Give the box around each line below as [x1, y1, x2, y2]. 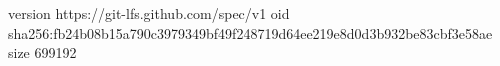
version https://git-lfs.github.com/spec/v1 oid [8, 3, 290, 23]
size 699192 [8, 42, 77, 63]
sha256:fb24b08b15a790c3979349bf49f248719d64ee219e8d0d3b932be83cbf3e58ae [8, 22, 493, 43]
